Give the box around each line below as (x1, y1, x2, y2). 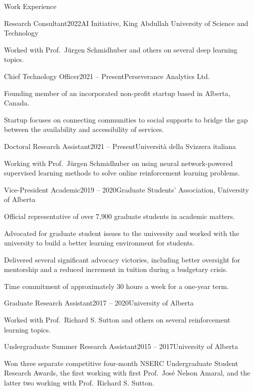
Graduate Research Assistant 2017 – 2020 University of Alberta (4, 297, 194, 308)
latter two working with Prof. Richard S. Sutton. (4, 377, 154, 388)
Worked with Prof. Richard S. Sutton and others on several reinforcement (4, 314, 231, 325)
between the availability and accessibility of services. (4, 124, 164, 134)
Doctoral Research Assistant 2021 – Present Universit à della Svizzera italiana (4, 140, 236, 151)
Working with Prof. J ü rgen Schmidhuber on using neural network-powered (4, 157, 233, 168)
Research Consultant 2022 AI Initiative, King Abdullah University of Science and (4, 17, 249, 28)
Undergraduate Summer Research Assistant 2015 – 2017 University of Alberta (4, 341, 239, 351)
